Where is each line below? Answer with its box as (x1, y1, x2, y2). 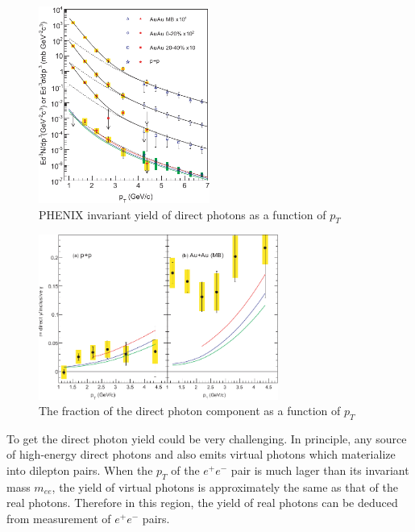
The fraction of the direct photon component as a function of (39, 402, 341, 419)
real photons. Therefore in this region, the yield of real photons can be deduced (6, 494, 398, 511)
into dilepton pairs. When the (6, 462, 153, 479)
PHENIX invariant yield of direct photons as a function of (39, 206, 326, 222)
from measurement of (6, 510, 111, 527)
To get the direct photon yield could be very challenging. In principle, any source (6, 430, 407, 447)
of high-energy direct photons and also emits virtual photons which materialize (6, 446, 396, 463)
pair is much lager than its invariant (230, 462, 409, 479)
